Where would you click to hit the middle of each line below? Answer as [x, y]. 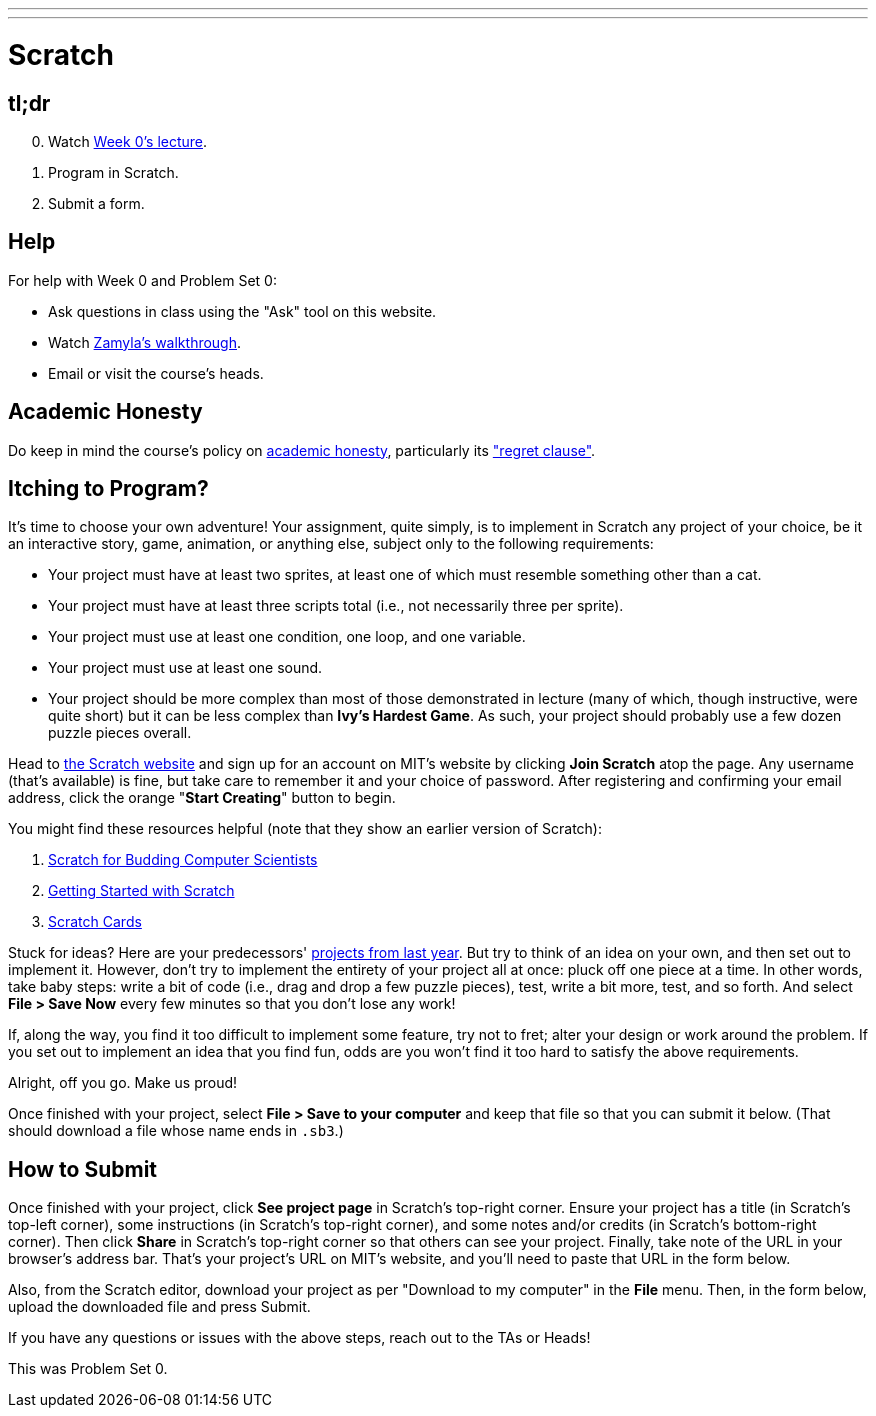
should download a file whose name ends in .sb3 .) [176, 1131]
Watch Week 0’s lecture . [128, 141]
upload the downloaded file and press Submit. [159, 1307]
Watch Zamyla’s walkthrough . [145, 342]
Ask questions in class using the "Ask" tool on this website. [242, 311]
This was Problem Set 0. [88, 1369]
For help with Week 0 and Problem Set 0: [142, 280]
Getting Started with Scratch [141, 891]
